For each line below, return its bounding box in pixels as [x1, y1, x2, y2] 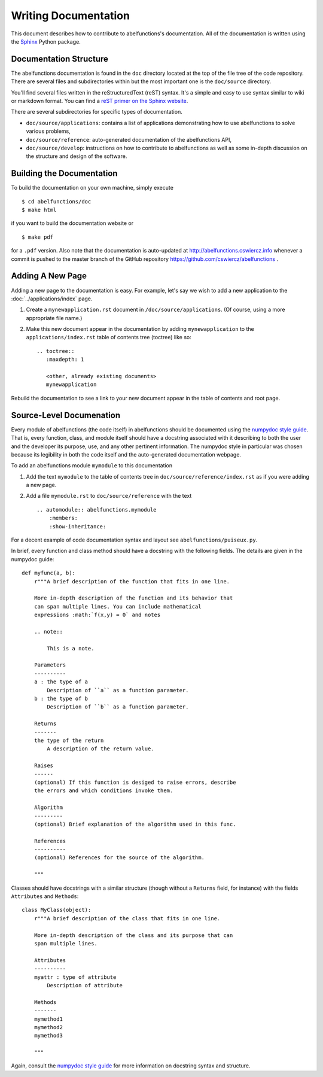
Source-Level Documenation [11, 410, 121, 420]
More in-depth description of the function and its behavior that [33, 595, 233, 601]
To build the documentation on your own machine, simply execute [11, 184, 173, 191]
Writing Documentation [11, 9, 130, 22]
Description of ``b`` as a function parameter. [47, 704, 189, 710]
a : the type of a [33, 679, 89, 685]
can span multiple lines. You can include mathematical [33, 603, 202, 610]
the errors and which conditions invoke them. [33, 787, 173, 794]
